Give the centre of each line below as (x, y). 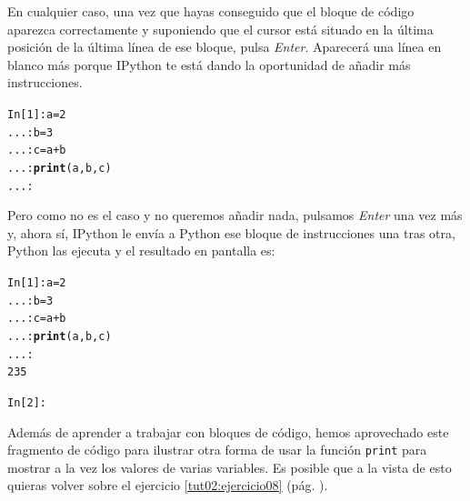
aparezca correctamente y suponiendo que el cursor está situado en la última (220, 29)
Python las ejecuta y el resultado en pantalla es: (141, 250)
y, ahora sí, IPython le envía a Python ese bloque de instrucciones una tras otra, (231, 232)
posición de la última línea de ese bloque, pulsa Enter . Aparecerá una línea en (225, 47)
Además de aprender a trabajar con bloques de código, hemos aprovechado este (228, 431)
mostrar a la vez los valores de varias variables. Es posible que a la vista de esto (230, 467)
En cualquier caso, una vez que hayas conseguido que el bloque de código (211, 11)
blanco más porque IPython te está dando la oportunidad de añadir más (209, 64)
